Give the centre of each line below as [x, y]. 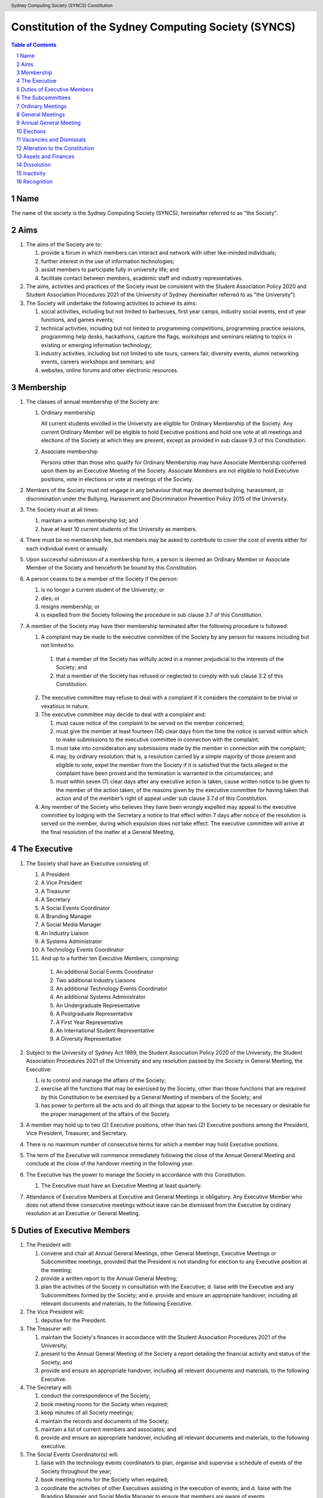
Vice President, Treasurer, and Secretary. [77, 1133]
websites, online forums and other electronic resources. [110, 370]
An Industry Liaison [65, 933]
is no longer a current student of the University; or [103, 590]
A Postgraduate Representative [94, 1014]
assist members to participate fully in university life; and [110, 270]
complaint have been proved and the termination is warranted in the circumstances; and [164, 773]
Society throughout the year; [76, 1471]
